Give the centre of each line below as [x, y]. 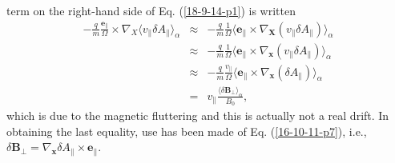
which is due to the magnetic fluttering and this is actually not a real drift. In [198, 115]
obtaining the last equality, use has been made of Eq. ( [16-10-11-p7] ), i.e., [187, 131]
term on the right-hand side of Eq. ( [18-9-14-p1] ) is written [151, 10]
